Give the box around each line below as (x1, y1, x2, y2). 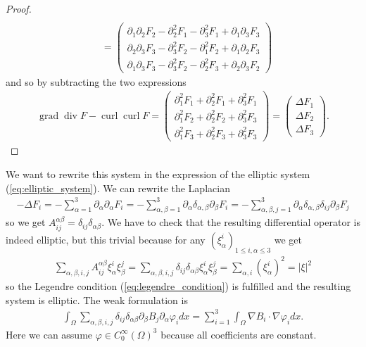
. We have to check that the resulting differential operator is (101, 215, 360, 229)
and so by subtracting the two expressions (6, 74, 187, 89)
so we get (6, 215, 46, 229)
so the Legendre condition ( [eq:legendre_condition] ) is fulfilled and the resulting (6, 279, 351, 294)
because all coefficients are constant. (160, 327, 317, 341)
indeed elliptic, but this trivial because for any (6, 232, 206, 246)
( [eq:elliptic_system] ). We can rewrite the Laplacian (6, 180, 230, 195)
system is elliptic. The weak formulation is (6, 292, 188, 307)
